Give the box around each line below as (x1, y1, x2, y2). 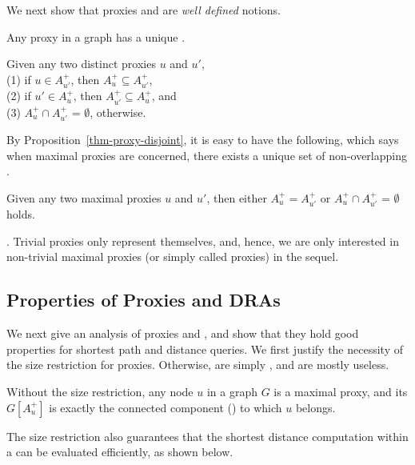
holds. (6, 206, 35, 222)
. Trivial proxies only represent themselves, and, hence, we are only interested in (6, 232, 399, 249)
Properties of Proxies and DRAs (6, 287, 281, 312)
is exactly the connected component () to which (49, 399, 282, 415)
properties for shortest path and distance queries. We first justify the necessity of (6, 340, 403, 357)
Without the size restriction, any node (6, 383, 194, 400)
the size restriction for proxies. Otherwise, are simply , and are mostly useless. (6, 356, 389, 373)
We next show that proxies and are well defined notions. (6, 2, 281, 18)
